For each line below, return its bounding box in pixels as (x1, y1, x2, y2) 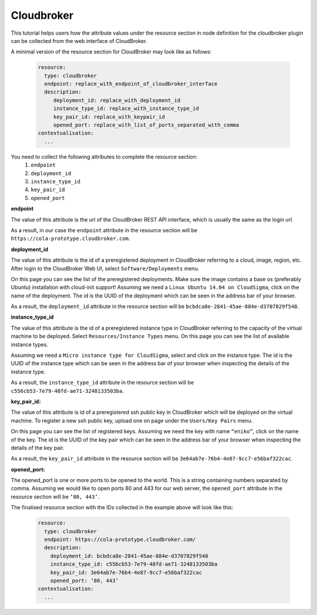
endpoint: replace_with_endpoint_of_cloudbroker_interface (44, 81, 218, 88)
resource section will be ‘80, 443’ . (11, 493, 100, 500)
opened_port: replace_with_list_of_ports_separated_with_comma (53, 122, 240, 129)
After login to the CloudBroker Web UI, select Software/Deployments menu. (11, 265, 200, 272)
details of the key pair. (11, 444, 65, 451)
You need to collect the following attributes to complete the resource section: (11, 153, 198, 160)
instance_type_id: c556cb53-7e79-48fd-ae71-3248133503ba (50, 561, 218, 567)
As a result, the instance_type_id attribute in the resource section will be (11, 379, 194, 386)
